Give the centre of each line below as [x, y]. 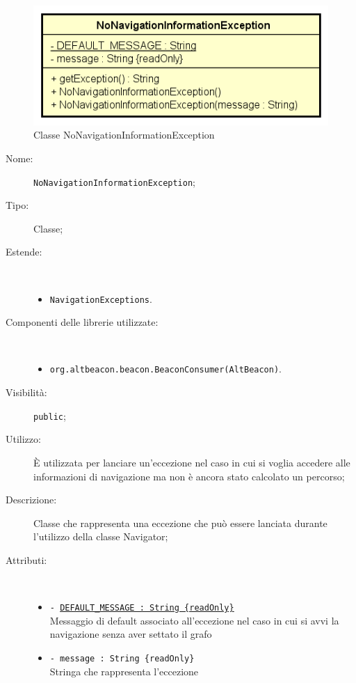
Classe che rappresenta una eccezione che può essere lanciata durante [180, 523]
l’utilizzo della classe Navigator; [101, 536]
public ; [50, 415]
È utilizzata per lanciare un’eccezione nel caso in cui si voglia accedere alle [192, 462]
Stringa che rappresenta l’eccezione [124, 671]
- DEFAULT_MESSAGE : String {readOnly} [142, 608]
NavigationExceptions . [101, 298]
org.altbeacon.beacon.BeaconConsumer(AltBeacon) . [166, 369]
